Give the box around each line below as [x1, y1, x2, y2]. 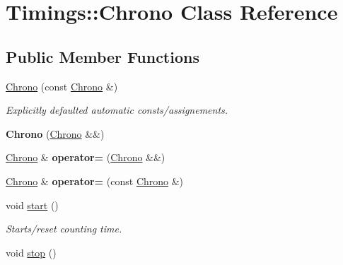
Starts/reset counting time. [6, 221, 122, 236]
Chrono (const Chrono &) [6, 78, 118, 93]
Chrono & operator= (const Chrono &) [6, 173, 184, 188]
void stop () [6, 245, 57, 259]
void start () [6, 197, 59, 212]
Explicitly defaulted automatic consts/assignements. [6, 102, 228, 117]
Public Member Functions [6, 45, 199, 67]
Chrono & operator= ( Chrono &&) [6, 150, 165, 165]
